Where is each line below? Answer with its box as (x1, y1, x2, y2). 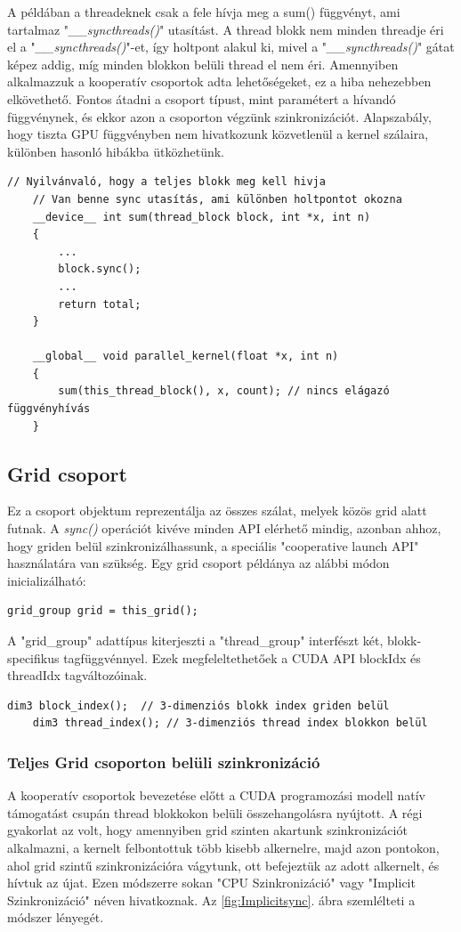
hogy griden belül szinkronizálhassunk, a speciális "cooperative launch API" (7, 536, 419, 555)
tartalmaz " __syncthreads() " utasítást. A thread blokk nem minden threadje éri (7, 20, 444, 38)
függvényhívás (7, 402, 91, 416)
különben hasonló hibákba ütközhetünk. (7, 142, 224, 160)
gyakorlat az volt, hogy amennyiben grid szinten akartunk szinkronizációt (7, 821, 408, 839)
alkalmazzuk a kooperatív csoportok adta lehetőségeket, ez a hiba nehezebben (7, 72, 432, 91)
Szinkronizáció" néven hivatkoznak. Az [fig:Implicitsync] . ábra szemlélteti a (7, 890, 416, 909)
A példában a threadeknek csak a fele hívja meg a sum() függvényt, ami (7, 3, 400, 20)
